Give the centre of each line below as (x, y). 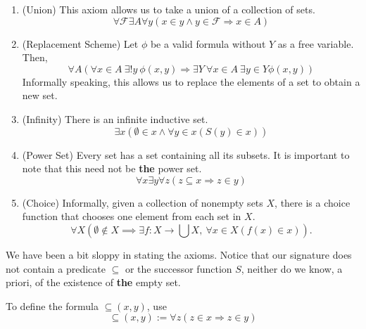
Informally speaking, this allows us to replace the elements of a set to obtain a (191, 81)
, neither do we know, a (292, 268)
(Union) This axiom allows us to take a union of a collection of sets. (169, 9)
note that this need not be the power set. (112, 168)
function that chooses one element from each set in (132, 216)
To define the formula (52, 305)
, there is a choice (313, 202)
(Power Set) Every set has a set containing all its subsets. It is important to (186, 154)
